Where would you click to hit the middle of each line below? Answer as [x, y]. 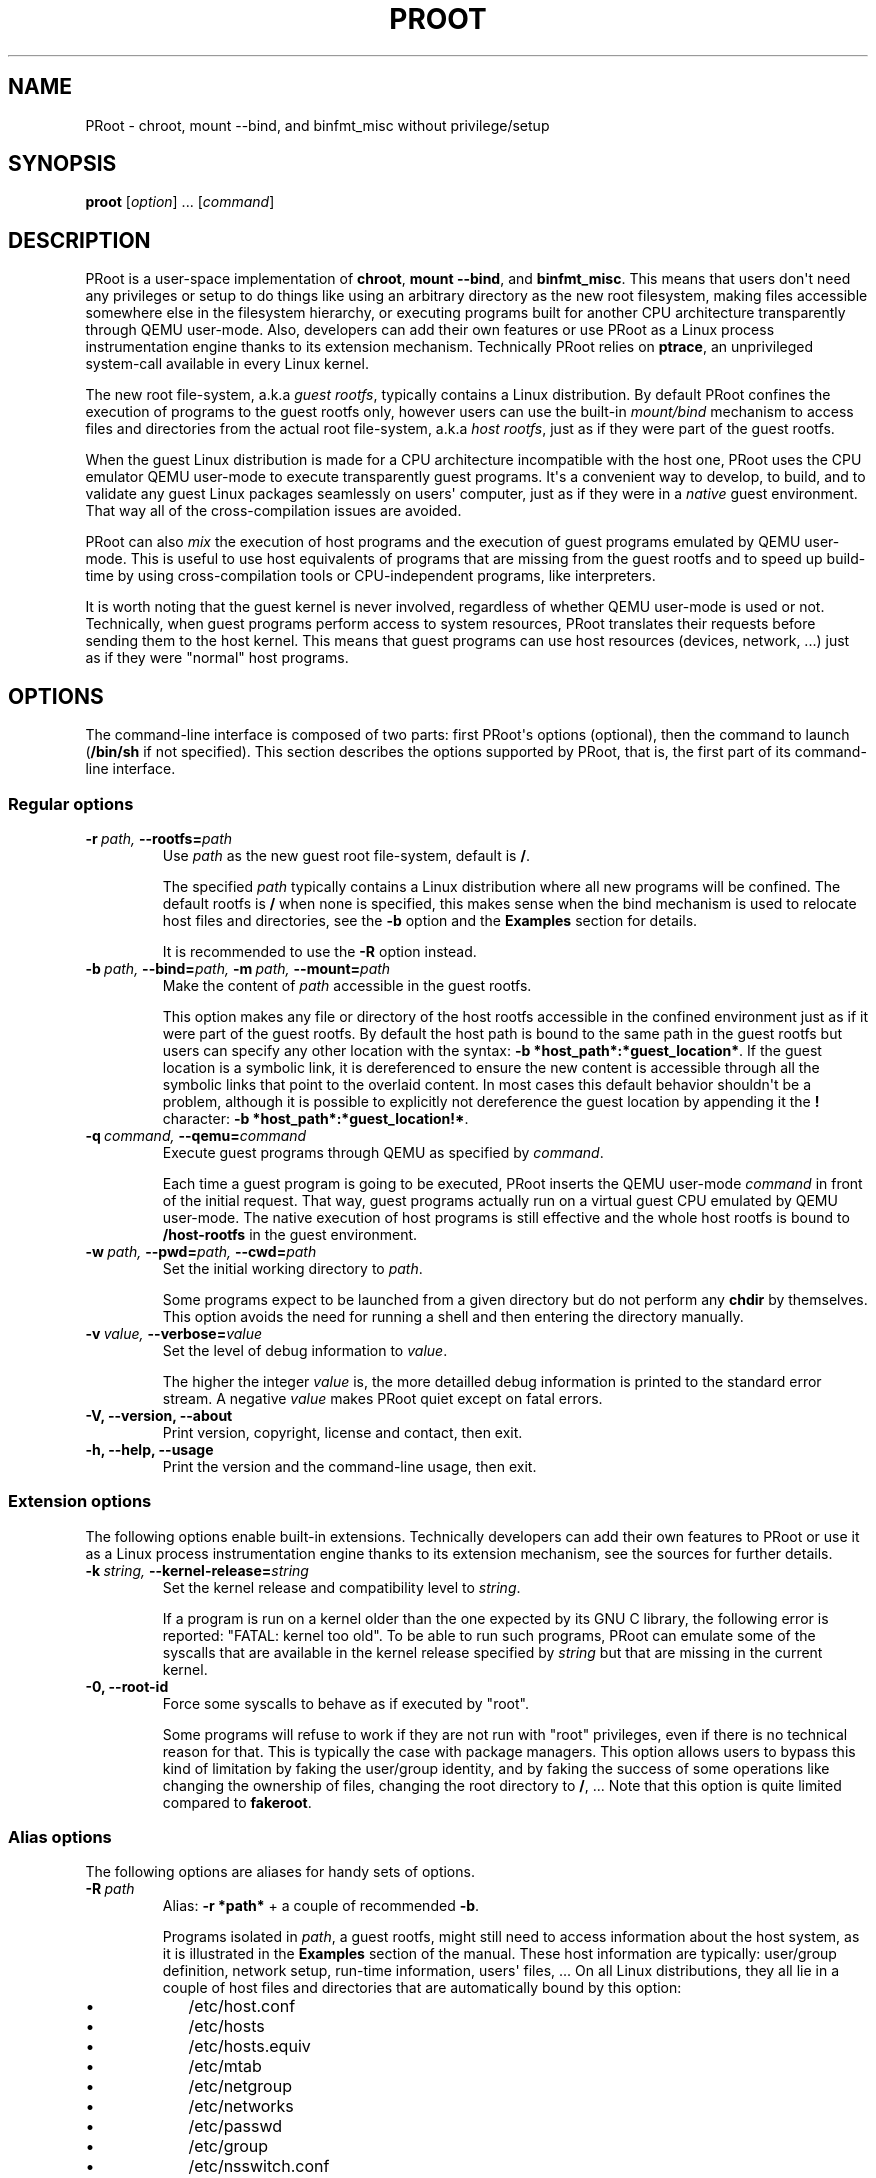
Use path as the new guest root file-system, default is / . [346, 855]
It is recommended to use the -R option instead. [319, 951]
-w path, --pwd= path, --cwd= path [201, 1251]
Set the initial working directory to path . [292, 1268]
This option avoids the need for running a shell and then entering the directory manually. [453, 1316]
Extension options [80, 1501]
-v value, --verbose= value [174, 1333]
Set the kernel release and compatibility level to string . [341, 1587]
